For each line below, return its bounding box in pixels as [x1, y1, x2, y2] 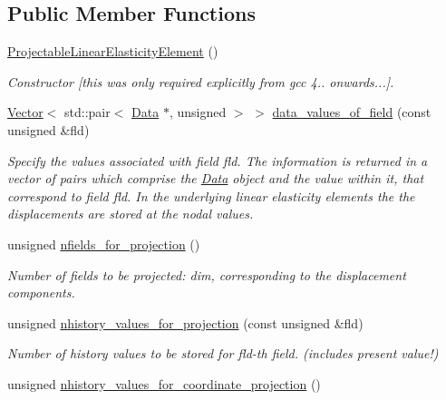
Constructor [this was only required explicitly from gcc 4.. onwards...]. [7, 72, 394, 91]
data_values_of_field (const [272, 102, 431, 122]
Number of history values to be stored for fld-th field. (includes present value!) [7, 344, 439, 363]
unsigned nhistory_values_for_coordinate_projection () [7, 374, 321, 393]
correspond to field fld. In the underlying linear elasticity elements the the [7, 186, 415, 205]
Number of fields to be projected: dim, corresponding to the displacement [7, 265, 406, 284]
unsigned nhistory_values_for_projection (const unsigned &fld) [7, 313, 364, 332]
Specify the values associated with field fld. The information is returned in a [7, 151, 428, 170]
